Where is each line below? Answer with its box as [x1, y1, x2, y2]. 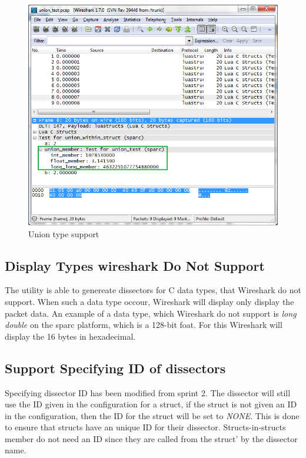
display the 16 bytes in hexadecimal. [5, 330, 136, 342]
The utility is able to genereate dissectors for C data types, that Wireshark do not [5, 284, 301, 296]
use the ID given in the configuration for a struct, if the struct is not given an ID [5, 398, 297, 410]
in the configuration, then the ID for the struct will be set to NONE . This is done [5, 409, 300, 422]
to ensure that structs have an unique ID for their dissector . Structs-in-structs [5, 421, 286, 433]
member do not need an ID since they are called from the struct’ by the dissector [5, 432, 298, 444]
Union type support [28, 227, 99, 240]
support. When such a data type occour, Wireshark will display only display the [5, 295, 294, 307]
